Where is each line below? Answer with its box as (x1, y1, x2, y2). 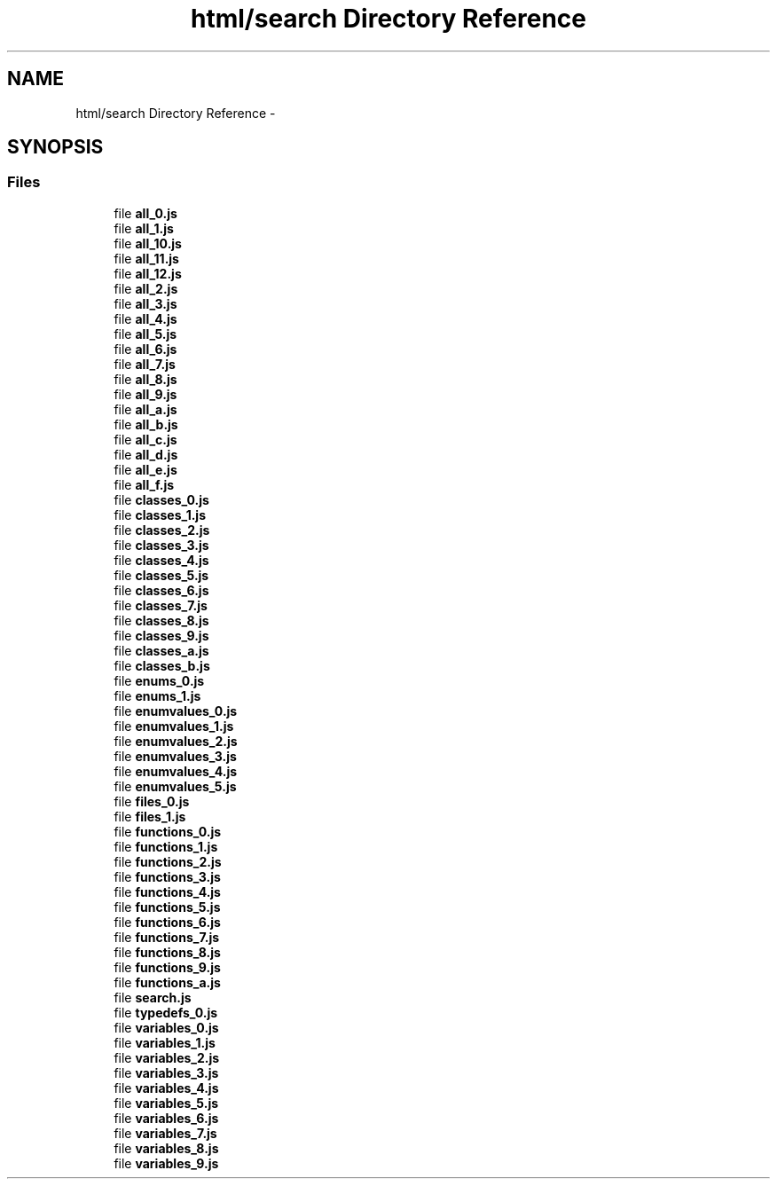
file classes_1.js (114, 507, 206, 522)
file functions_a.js (114, 974, 221, 990)
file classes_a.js (114, 642, 209, 658)
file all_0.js (114, 205, 177, 221)
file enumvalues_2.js (114, 733, 238, 749)
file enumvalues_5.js (114, 778, 237, 794)
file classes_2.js (114, 522, 210, 538)
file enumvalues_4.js (114, 763, 238, 779)
